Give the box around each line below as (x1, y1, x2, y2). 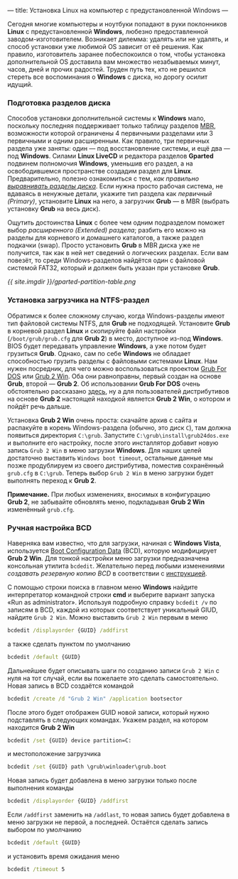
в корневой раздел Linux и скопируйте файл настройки (7, 326, 176, 335)
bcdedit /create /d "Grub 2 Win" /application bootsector (7, 695, 183, 702)
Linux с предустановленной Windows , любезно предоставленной (7, 28, 208, 36)
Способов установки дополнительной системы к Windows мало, (7, 114, 206, 123)
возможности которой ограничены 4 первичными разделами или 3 (7, 129, 213, 138)
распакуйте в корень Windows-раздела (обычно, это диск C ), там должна (7, 423, 232, 432)
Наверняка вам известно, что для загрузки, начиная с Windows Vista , (7, 539, 222, 547)
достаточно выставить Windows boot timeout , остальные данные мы (7, 453, 213, 462)
